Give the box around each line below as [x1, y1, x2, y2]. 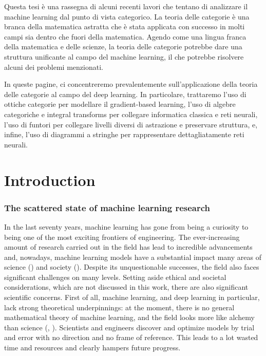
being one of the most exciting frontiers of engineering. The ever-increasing [4, 231, 240, 242]
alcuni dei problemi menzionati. [4, 61, 103, 72]
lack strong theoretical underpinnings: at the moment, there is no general [4, 302, 235, 312]
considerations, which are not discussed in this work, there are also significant [4, 282, 249, 292]
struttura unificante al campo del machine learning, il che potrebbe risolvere [4, 51, 244, 62]
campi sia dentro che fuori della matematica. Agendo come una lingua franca [4, 31, 246, 42]
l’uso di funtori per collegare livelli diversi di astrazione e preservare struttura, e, [4, 119, 258, 129]
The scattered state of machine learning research [4, 201, 211, 214]
